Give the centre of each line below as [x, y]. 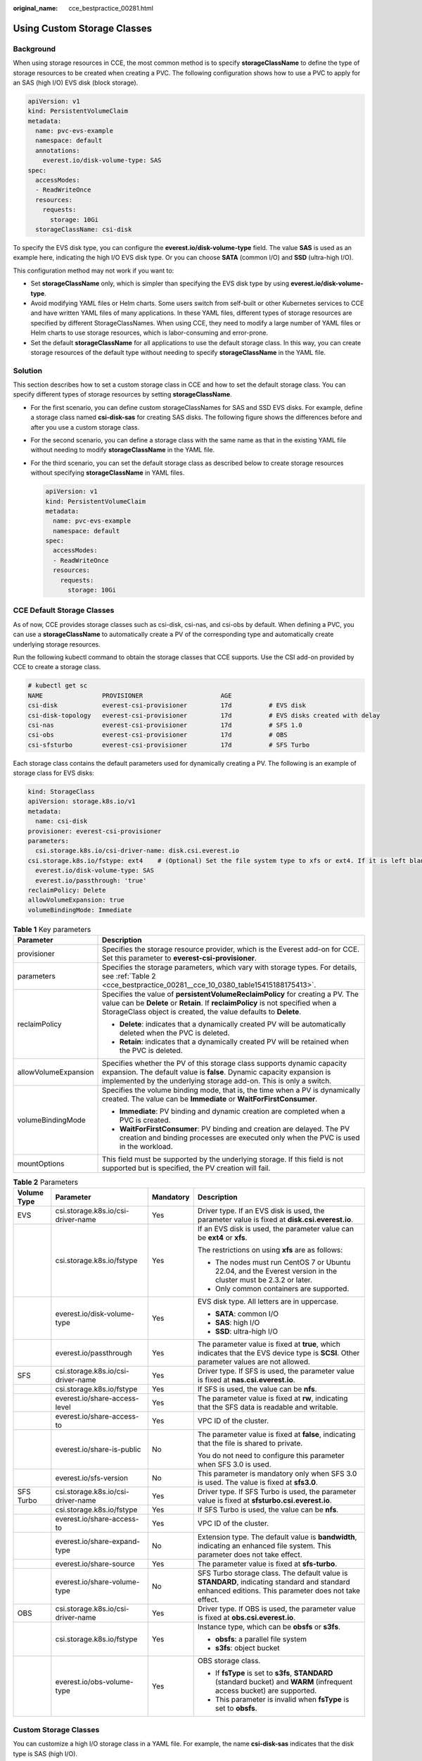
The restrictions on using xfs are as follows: [270, 1250]
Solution [28, 371]
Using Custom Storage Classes [83, 28]
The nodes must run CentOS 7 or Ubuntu [283, 1262]
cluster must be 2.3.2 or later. [264, 1280]
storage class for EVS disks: [53, 773]
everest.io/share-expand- [98, 1541]
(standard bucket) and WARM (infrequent [284, 1682]
